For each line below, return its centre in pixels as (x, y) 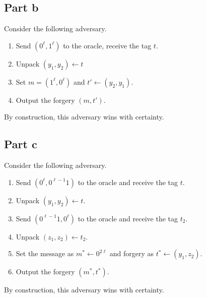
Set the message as (45, 253)
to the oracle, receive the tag (107, 45)
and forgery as (131, 253)
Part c (21, 144)
